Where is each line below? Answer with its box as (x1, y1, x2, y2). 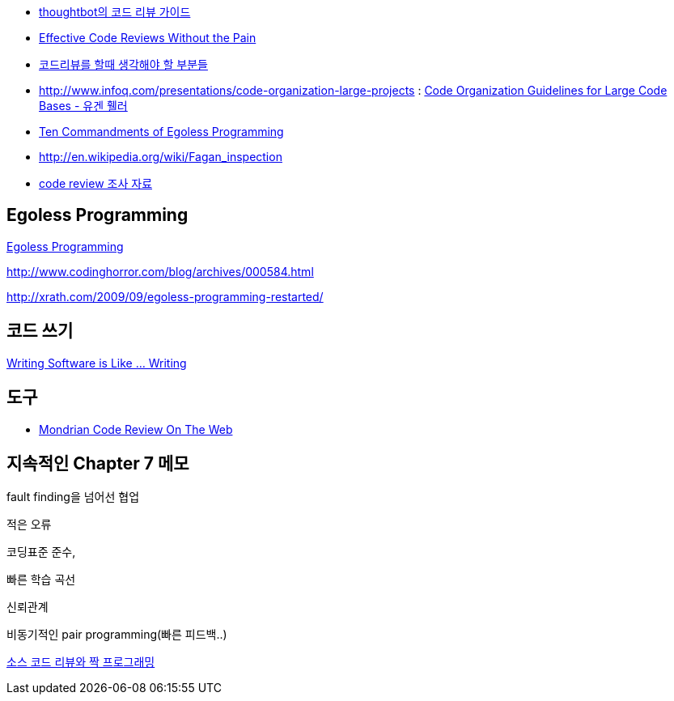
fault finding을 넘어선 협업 (6, 490, 140, 504)
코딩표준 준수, (6, 545, 76, 559)
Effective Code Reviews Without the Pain (39, 31, 256, 45)
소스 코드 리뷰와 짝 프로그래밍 (6, 655, 155, 669)
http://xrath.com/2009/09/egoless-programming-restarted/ (6, 289, 324, 304)
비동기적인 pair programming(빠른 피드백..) (6, 627, 227, 642)
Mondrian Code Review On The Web (39, 422, 233, 436)
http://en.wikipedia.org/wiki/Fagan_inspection (39, 150, 282, 164)
